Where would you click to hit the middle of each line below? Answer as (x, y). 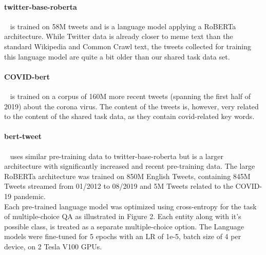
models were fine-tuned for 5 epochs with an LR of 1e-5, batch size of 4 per (123, 236)
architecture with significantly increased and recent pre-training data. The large (130, 166)
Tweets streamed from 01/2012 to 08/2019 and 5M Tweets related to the (119, 186)
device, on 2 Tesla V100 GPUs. (53, 246)
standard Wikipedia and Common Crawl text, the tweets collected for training (128, 46)
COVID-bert (27, 76)
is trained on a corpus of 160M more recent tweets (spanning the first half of (130, 96)
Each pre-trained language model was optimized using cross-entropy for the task (130, 206)
